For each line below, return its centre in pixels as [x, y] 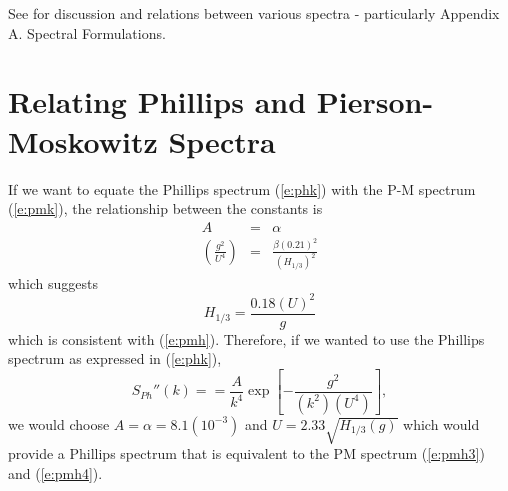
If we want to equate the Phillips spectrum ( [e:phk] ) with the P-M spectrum [242, 188]
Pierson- [375, 101]
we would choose [59, 423]
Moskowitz [83, 140]
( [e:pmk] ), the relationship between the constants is [165, 208]
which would [441, 423]
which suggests [53, 282]
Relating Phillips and [157, 101]
